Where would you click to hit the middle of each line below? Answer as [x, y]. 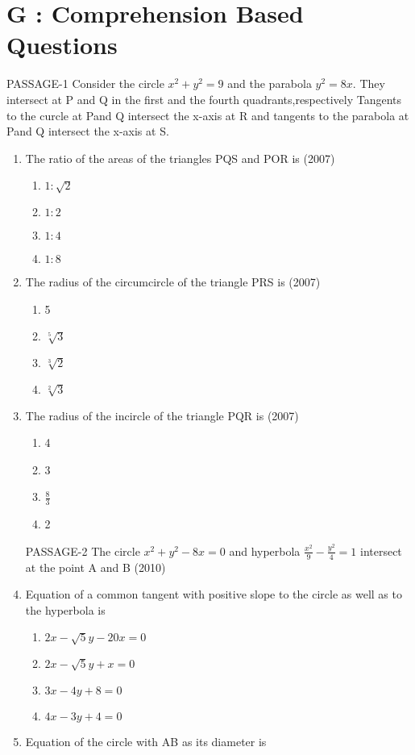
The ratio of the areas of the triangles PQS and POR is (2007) [180, 158]
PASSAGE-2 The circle [83, 551]
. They [369, 83]
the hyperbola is [65, 609]
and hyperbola [265, 551]
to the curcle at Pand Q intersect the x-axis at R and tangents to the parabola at [208, 115]
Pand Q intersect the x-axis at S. [88, 131]
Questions [62, 45]
